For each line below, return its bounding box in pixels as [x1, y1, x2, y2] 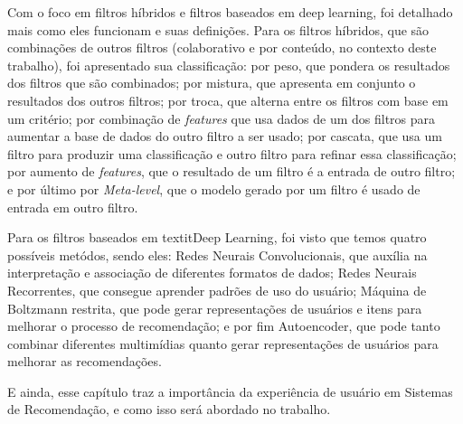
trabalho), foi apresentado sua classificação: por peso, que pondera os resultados [7, 55, 450, 74]
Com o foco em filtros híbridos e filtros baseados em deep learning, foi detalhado [7, 3, 453, 21]
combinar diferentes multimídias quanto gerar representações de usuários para [7, 334, 439, 353]
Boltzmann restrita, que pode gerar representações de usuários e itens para [7, 298, 422, 317]
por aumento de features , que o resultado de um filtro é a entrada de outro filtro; [7, 162, 456, 181]
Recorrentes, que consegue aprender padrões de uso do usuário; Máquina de [7, 280, 427, 299]
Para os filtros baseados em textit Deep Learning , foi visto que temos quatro [7, 228, 427, 247]
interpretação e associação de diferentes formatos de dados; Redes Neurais [7, 263, 417, 282]
